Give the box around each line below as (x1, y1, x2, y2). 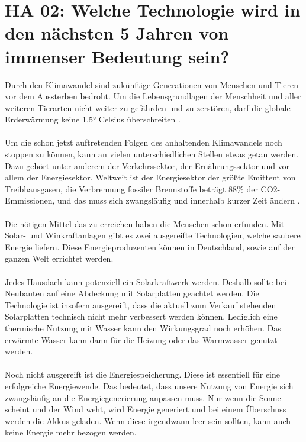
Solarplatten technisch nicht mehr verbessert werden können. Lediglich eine (5, 310, 278, 322)
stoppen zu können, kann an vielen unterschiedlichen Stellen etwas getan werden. (5, 148, 299, 160)
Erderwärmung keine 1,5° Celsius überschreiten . (5, 113, 181, 125)
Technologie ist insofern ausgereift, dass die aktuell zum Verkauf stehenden (5, 298, 276, 311)
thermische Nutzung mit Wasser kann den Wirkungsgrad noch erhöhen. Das (5, 321, 281, 334)
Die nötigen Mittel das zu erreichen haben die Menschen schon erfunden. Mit (5, 217, 285, 230)
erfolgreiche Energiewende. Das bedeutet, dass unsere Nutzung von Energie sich (5, 379, 294, 392)
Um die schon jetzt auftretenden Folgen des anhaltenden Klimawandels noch (5, 136, 282, 149)
